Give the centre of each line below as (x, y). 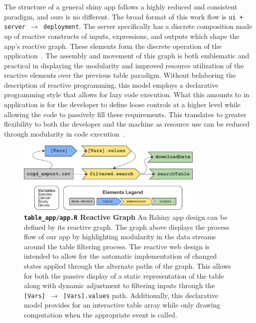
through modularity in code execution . (64, 133)
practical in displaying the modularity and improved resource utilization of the (124, 65)
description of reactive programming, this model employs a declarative (111, 84)
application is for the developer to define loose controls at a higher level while (122, 104)
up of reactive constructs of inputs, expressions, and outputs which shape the (122, 36)
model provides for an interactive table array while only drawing (122, 305)
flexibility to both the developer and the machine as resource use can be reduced (127, 124)
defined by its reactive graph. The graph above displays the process (127, 227)
